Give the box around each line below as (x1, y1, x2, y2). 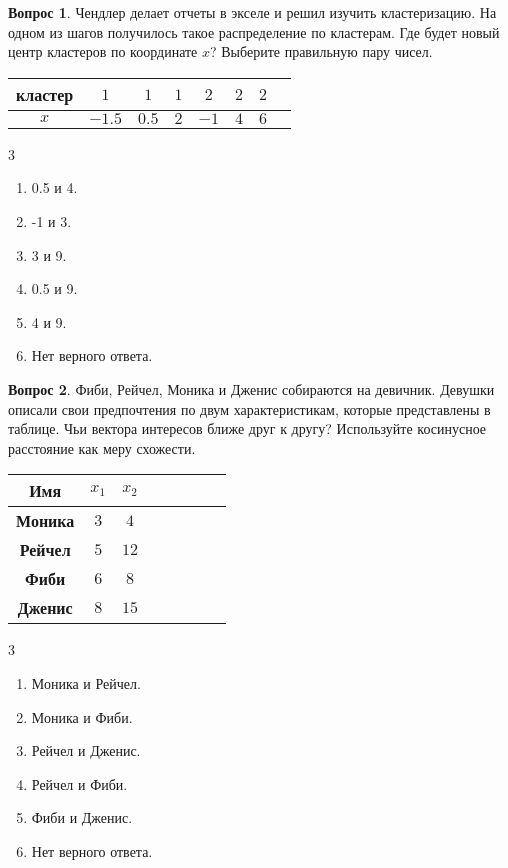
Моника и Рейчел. (31, 672, 141, 693)
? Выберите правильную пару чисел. (210, 41, 433, 62)
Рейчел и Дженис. (31, 740, 141, 761)
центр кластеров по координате (8, 41, 198, 62)
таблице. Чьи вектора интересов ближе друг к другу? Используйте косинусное (8, 418, 487, 439)
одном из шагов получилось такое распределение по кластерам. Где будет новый (8, 21, 500, 42)
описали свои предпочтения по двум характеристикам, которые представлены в (8, 398, 491, 419)
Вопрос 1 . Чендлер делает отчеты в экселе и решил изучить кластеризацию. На (8, 2, 497, 22)
